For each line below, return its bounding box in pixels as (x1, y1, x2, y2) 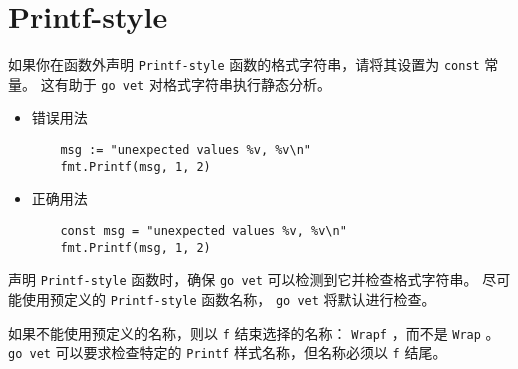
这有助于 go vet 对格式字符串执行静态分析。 (40, 73, 331, 94)
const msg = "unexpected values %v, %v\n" (60, 223, 347, 238)
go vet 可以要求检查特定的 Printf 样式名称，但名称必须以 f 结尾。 (8, 342, 447, 363)
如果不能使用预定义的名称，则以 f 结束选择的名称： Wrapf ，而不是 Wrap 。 (8, 322, 500, 343)
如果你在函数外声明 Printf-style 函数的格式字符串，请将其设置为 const (8, 54, 480, 75)
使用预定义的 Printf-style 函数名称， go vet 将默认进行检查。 (21, 288, 436, 309)
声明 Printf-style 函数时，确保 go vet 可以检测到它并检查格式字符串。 (8, 269, 478, 290)
